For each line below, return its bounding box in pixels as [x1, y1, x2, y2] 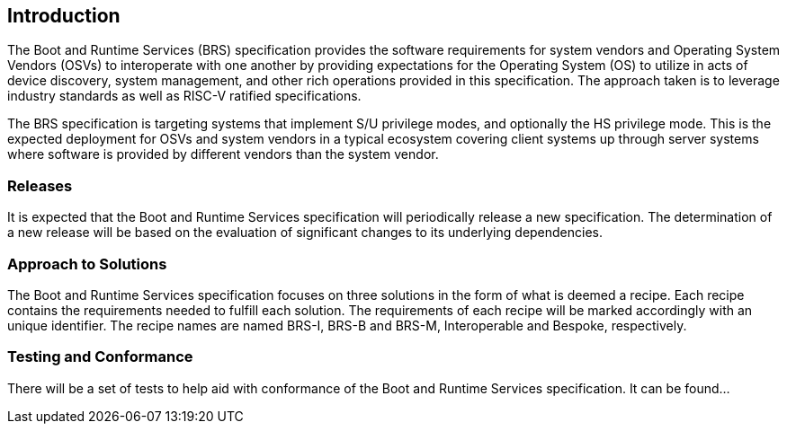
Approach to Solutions [7, 254, 167, 273]
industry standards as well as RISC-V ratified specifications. [7, 88, 362, 104]
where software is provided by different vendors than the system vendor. [7, 146, 439, 163]
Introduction [7, 4, 121, 27]
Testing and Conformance [7, 347, 193, 366]
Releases [7, 176, 73, 195]
